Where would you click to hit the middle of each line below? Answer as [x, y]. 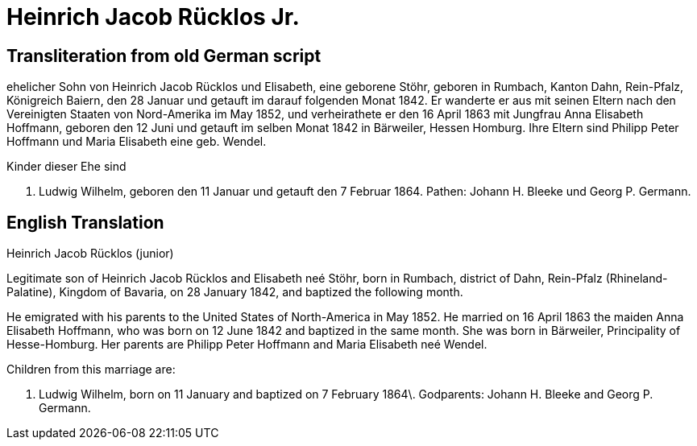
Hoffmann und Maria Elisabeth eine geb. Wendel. [137, 142]
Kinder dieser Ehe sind [66, 167]
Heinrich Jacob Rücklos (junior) [90, 254]
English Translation [85, 222]
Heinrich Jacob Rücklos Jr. [153, 17]
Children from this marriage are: [91, 370]
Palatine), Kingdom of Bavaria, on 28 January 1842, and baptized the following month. [235, 292]
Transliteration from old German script [164, 56]
